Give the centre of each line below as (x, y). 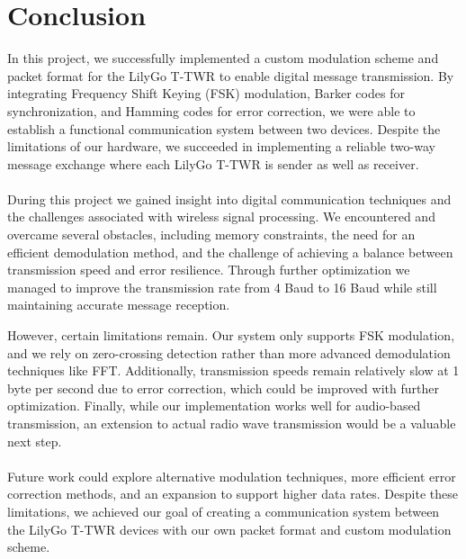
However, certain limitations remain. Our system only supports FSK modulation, (231, 335)
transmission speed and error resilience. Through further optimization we (209, 270)
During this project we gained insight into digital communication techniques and (229, 198)
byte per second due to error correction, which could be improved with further (223, 388)
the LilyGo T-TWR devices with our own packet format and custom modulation (229, 529)
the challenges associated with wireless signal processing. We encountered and (221, 216)
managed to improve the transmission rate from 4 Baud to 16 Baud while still (222, 287)
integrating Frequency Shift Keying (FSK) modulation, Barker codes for (206, 93)
